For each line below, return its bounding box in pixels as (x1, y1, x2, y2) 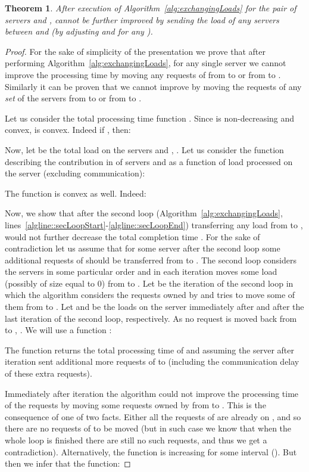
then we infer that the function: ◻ (5, 457, 131, 470)
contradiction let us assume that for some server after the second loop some (5, 242, 280, 254)
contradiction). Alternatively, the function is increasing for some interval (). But (5, 445, 297, 458)
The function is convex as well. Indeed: (5, 187, 146, 199)
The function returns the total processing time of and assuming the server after (5, 343, 295, 356)
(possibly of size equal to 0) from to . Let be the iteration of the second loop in (5, 277, 294, 289)
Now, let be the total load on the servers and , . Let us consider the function (5, 143, 284, 156)
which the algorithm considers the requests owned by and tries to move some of (5, 288, 295, 301)
